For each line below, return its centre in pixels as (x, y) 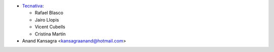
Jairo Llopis (47, 19)
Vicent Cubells (50, 27)
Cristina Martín (50, 34)
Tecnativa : (33, 6)
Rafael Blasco (49, 13)
